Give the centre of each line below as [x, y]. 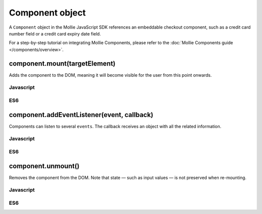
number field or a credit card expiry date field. [55, 33]
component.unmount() [44, 166]
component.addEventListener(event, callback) [81, 115]
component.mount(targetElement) [62, 63]
